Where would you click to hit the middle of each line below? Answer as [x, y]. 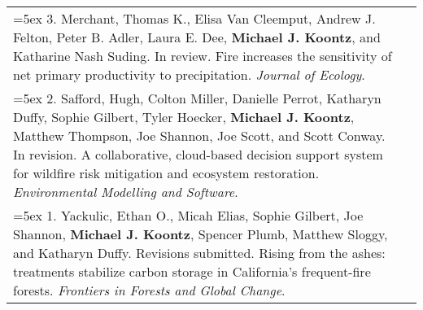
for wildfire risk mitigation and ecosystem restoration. [166, 173]
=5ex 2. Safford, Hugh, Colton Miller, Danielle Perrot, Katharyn [197, 98]
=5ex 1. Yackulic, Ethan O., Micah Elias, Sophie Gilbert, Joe [188, 215]
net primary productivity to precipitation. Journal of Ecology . [189, 74]
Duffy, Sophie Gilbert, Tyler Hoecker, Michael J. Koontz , [184, 117]
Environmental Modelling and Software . [126, 192]
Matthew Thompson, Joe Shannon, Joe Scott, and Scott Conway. [199, 135]
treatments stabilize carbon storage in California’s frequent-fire [192, 271]
